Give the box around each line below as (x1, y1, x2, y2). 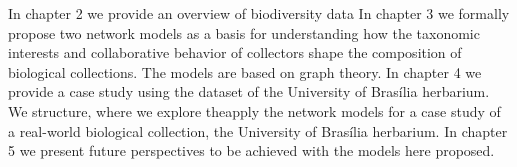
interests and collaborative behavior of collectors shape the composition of (8, 42, 462, 63)
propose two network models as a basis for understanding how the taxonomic (8, 22, 480, 43)
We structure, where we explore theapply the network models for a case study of (8, 100, 501, 121)
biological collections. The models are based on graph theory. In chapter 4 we (8, 61, 482, 82)
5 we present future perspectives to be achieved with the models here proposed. (8, 140, 495, 161)
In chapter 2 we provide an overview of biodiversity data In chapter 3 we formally (8, 3, 510, 23)
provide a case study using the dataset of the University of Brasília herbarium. (8, 81, 490, 102)
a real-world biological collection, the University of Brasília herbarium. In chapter (8, 120, 508, 141)
